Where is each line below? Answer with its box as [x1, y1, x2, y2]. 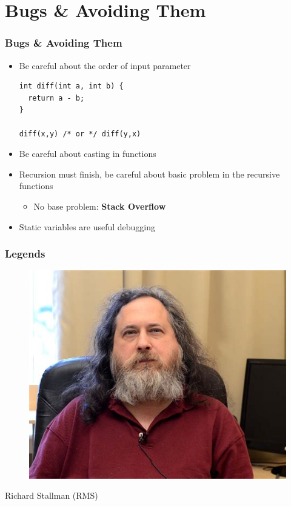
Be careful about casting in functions [19, 147, 156, 160]
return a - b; [28, 93, 85, 102]
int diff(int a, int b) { [19, 82, 124, 91]
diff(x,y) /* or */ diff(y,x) [19, 129, 141, 138]
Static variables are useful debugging [19, 220, 156, 233]
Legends [5, 246, 45, 261]
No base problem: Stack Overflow [33, 199, 166, 212]
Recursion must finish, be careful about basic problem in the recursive [19, 167, 280, 180]
